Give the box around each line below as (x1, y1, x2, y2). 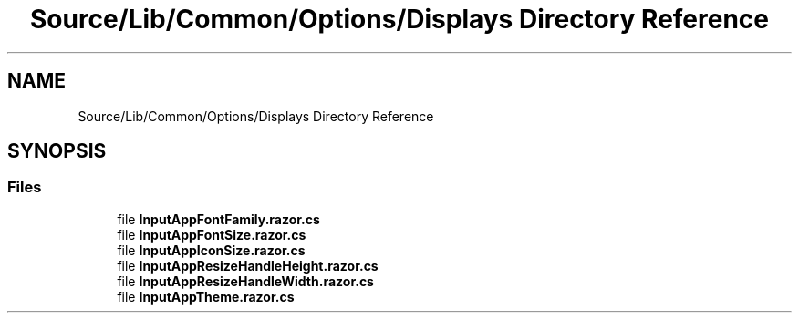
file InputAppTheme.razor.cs (117, 288, 295, 305)
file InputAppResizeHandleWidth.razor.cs (117, 273, 374, 289)
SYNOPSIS (7, 139, 107, 163)
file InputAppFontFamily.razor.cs (117, 211, 320, 227)
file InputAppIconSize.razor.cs (117, 242, 306, 258)
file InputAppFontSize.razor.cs (117, 226, 306, 243)
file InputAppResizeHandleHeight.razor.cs (117, 257, 379, 274)
